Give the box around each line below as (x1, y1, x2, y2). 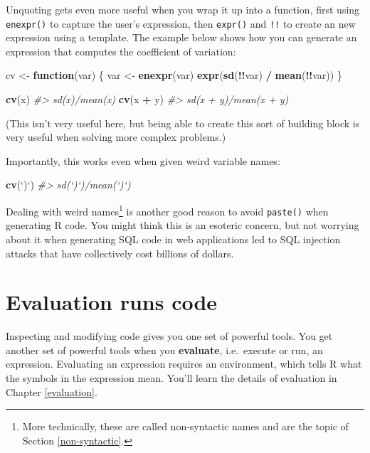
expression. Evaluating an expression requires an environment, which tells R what (6, 356, 362, 371)
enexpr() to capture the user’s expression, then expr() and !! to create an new (6, 16, 356, 31)
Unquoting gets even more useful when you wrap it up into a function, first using (6, 2, 360, 16)
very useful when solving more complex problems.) (6, 129, 226, 144)
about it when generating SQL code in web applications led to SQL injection (6, 231, 341, 246)
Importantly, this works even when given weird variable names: (6, 153, 280, 168)
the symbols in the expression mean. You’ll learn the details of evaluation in (6, 371, 337, 385)
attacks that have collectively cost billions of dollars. (6, 245, 234, 260)
